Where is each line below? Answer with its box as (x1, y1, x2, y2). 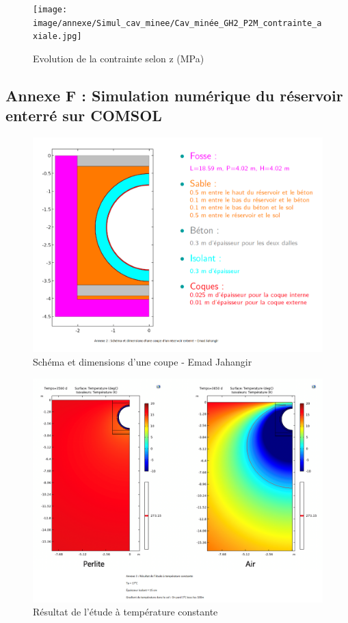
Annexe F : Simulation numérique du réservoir (5, 84, 343, 105)
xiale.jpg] (33, 31, 82, 42)
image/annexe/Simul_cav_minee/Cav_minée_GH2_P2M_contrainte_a (33, 18, 322, 28)
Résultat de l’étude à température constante (33, 605, 218, 619)
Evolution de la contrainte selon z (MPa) (33, 51, 204, 65)
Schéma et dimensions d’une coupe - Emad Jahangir (33, 355, 252, 369)
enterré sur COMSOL (5, 105, 162, 126)
